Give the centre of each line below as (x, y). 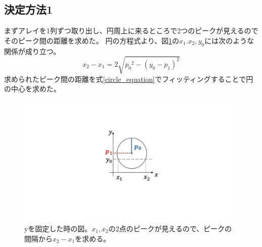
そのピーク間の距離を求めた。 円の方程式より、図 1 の (92, 40)
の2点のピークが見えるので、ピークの (170, 229)
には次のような (229, 40)
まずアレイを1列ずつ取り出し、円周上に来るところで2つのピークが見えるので (131, 31)
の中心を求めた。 (32, 89)
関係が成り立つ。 (32, 51)
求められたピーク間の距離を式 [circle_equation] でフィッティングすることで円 (129, 79)
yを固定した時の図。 (58, 229)
